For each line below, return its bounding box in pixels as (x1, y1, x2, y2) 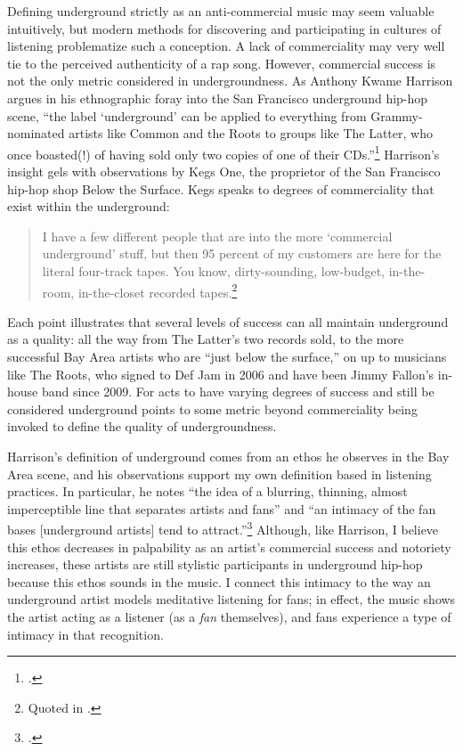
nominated (7, 124, 65, 143)
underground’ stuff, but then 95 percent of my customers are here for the (42, 244, 442, 263)
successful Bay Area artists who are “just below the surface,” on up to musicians (7, 347, 447, 365)
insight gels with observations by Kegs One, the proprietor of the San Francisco (7, 162, 441, 180)
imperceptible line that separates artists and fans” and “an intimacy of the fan (7, 499, 436, 518)
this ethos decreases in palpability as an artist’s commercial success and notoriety (7, 537, 451, 556)
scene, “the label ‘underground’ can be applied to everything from (7, 106, 367, 125)
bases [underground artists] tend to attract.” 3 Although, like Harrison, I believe (7, 518, 439, 538)
